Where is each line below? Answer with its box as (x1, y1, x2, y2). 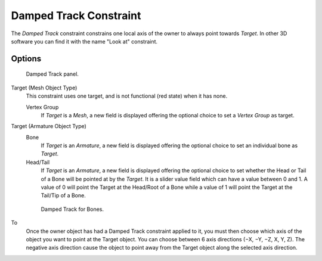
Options (11, 54, 42, 64)
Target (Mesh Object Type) (11, 84, 78, 91)
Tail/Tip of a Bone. (41, 192, 86, 199)
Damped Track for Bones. (41, 206, 104, 213)
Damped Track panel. (26, 70, 79, 77)
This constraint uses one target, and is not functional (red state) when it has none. (26, 92, 228, 100)
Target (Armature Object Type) (11, 123, 86, 130)
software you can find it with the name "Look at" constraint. (11, 38, 158, 45)
